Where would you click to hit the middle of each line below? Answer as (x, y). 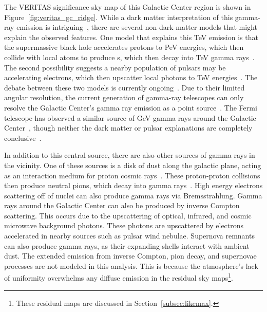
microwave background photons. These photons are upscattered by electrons (124, 225)
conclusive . (23, 137)
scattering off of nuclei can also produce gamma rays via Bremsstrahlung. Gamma (133, 195)
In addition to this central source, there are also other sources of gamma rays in (130, 155)
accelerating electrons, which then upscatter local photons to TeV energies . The (131, 77)
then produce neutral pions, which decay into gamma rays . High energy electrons (133, 185)
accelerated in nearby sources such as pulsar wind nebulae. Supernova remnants (129, 236)
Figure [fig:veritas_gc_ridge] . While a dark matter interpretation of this (119, 17)
